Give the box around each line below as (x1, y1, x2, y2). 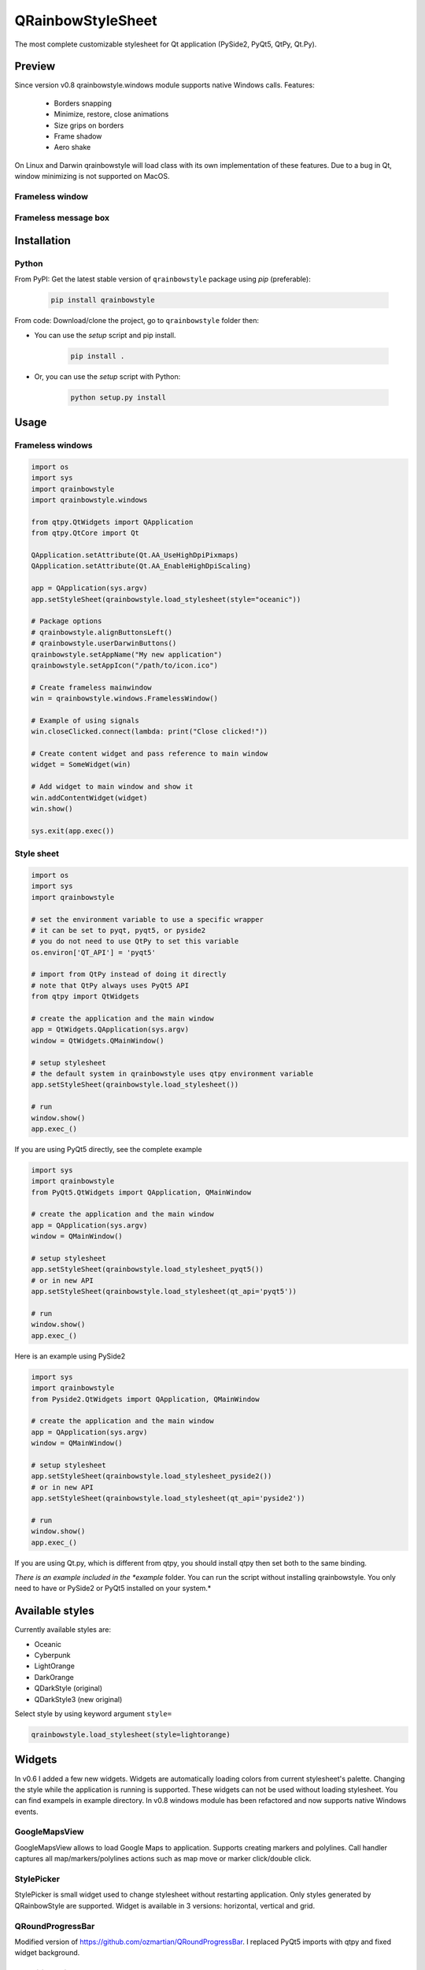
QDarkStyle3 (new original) (34, 1694, 123, 1704)
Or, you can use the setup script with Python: (34, 371, 181, 381)
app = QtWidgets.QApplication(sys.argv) (31, 1025, 189, 1034)
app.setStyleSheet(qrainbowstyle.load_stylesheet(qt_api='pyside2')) (31, 1494, 305, 1503)
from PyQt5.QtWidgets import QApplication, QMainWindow (31, 1188, 252, 1197)
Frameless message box (14, 212, 110, 223)
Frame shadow (54, 132, 102, 141)
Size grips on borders (54, 121, 124, 130)
